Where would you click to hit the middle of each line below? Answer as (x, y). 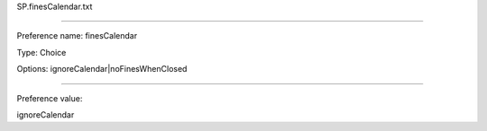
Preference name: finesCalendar (77, 36)
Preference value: (50, 98)
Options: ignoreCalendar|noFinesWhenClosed (102, 69)
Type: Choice (41, 52)
